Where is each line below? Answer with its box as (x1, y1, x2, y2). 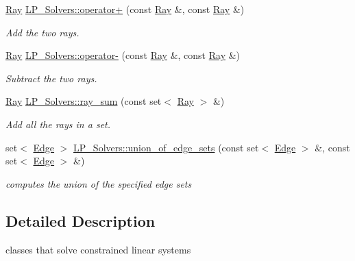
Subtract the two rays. (5, 71, 97, 85)
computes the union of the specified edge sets (5, 176, 192, 190)
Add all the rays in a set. (5, 116, 111, 131)
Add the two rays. (5, 25, 79, 39)
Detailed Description (5, 210, 156, 231)
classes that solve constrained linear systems (5, 242, 191, 256)
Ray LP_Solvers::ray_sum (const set (5, 94, 162, 108)
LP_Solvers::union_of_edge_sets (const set (73, 140, 259, 154)
